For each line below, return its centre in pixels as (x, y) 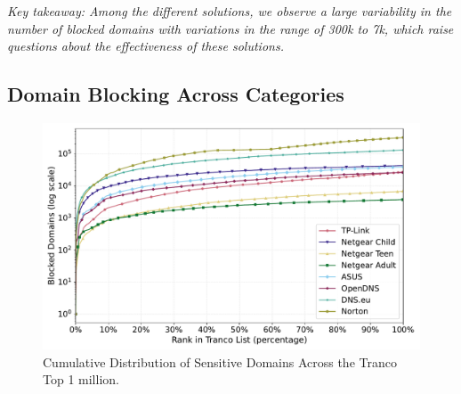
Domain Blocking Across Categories (176, 94)
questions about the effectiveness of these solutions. (146, 46)
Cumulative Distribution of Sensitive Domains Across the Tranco (220, 361)
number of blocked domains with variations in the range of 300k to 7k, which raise (230, 28)
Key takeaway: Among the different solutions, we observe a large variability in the (230, 11)
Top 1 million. (81, 379)
